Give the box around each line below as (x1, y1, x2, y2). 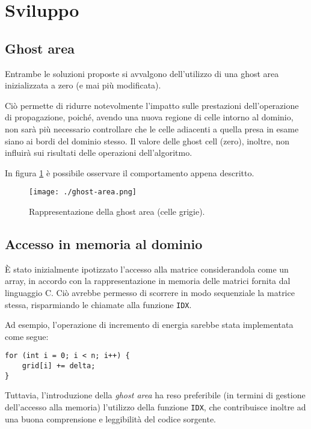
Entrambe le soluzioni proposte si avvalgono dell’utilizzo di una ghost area (5, 67, 279, 79)
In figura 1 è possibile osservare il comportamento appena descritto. (5, 166, 254, 179)
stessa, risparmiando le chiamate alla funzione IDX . (5, 298, 192, 310)
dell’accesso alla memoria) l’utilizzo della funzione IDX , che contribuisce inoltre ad (5, 400, 306, 413)
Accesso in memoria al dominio (5, 234, 203, 253)
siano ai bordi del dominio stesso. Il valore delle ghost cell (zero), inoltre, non (5, 134, 290, 147)
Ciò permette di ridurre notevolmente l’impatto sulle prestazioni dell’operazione (5, 99, 299, 111)
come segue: (5, 330, 49, 342)
